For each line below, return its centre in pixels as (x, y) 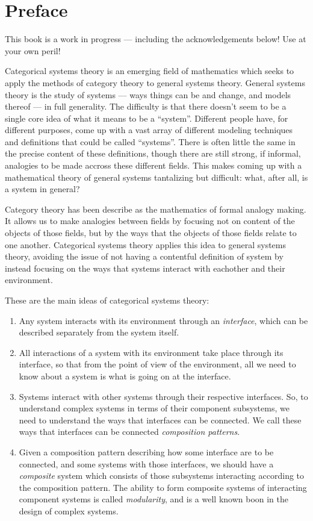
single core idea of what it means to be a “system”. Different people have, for (147, 118)
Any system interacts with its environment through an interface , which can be (163, 320)
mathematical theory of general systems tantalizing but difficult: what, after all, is (156, 177)
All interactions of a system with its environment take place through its (151, 352)
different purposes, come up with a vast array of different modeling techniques (149, 130)
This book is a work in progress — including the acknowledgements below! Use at (156, 39)
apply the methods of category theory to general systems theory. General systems (155, 82)
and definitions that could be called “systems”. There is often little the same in (150, 141)
